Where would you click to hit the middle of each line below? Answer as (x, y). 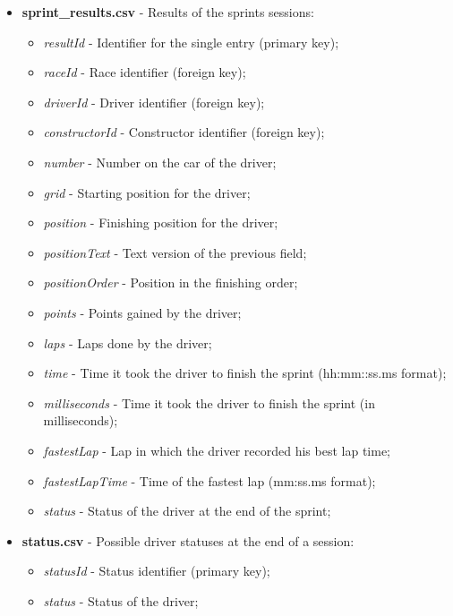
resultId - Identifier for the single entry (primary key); (191, 42)
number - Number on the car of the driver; (160, 162)
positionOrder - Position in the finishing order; (171, 282)
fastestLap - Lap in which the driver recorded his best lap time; (217, 450)
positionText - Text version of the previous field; (175, 252)
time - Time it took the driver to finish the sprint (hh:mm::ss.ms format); (245, 373)
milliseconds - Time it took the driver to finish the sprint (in (209, 402)
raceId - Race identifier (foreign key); (145, 72)
